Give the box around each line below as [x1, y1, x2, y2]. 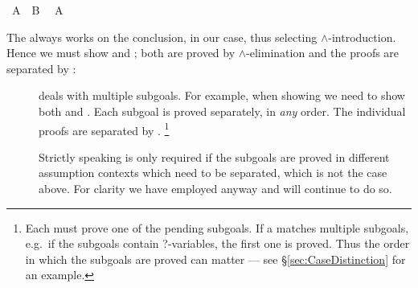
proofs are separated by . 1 [39, 119, 170, 138]
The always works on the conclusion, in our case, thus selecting [6, 28, 318, 45]
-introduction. [328, 28, 396, 45]
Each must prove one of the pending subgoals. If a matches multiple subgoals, [25, 219, 409, 236]
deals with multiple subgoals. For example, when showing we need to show [39, 87, 405, 104]
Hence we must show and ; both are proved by [6, 44, 236, 61]
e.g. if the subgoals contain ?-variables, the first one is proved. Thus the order [25, 235, 410, 252]
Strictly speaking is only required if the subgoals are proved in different [39, 148, 390, 165]
